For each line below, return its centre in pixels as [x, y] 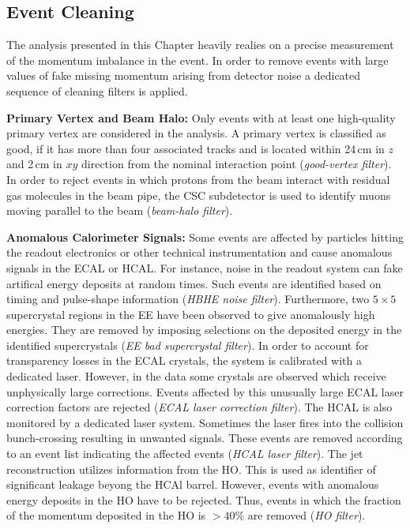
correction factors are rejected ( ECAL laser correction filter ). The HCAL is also [199, 407]
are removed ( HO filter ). [307, 515]
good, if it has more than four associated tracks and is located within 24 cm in [196, 148]
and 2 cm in [34, 164]
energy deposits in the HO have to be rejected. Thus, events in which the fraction [204, 499]
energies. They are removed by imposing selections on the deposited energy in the [204, 330]
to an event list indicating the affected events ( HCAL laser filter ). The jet [185, 454]
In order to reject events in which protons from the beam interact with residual [198, 179]
